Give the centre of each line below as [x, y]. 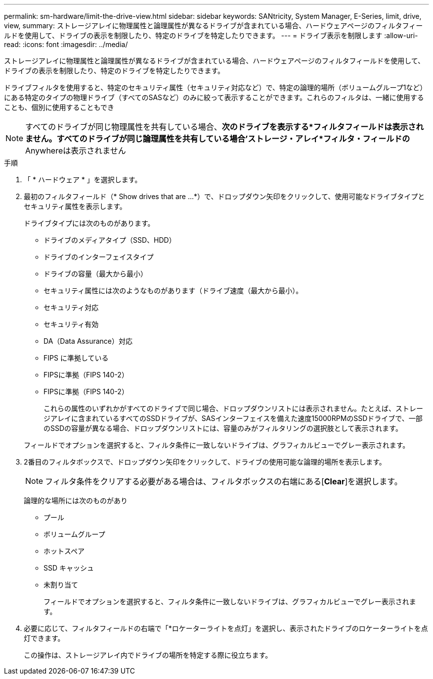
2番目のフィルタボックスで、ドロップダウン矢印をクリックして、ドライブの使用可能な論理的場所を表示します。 [205, 462]
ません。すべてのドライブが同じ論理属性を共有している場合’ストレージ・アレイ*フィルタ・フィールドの [218, 139]
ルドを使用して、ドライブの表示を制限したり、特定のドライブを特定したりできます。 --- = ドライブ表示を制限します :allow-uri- [211, 35]
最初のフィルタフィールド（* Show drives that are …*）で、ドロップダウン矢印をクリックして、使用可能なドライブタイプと [224, 196]
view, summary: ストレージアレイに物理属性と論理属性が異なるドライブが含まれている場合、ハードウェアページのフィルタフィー [214, 26]
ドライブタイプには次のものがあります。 [89, 223]
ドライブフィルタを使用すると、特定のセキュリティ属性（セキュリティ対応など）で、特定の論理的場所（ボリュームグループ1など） [216, 87]
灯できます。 [44, 638]
